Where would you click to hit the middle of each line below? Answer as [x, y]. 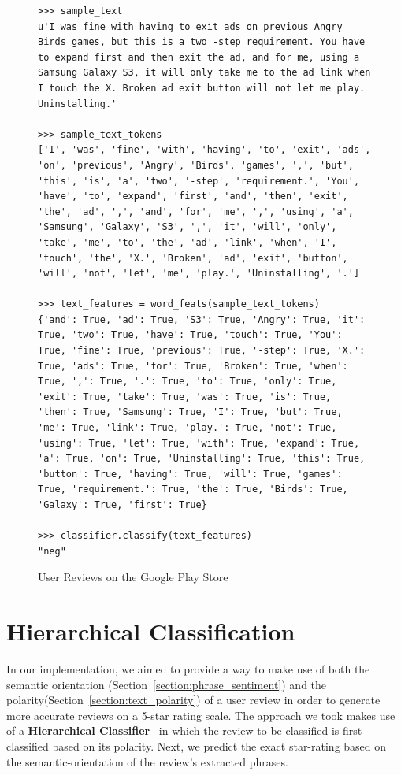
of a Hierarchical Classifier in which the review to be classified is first [184, 731]
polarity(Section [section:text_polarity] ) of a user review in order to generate [193, 700]
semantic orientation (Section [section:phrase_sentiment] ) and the [167, 684]
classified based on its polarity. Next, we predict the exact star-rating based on [197, 746]
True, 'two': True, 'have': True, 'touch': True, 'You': [190, 335]
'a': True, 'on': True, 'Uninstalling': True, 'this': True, [202, 459]
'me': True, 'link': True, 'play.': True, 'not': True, [188, 428]
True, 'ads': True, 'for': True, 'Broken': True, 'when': [193, 366]
